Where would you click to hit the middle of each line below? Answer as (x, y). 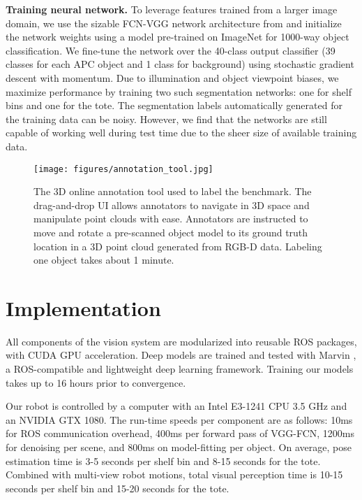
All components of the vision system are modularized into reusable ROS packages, (181, 341)
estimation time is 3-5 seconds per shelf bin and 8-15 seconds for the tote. (163, 460)
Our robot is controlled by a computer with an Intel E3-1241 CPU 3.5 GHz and (176, 406)
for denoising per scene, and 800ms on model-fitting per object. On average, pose (179, 447)
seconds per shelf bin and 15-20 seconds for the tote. (118, 488)
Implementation (83, 307)
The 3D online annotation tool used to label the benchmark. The (173, 191)
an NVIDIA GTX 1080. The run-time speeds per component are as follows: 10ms (179, 419)
